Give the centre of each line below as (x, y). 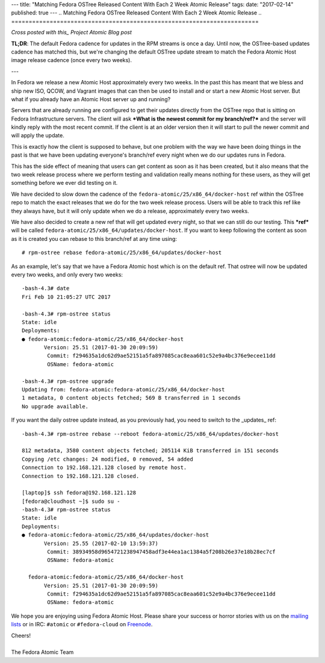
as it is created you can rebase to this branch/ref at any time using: (94, 238)
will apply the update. (38, 135)
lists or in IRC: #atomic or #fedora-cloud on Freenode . (82, 624)
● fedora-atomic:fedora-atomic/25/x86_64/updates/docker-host (116, 535)
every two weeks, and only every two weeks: (67, 275)
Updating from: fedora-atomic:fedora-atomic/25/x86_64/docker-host (123, 390)
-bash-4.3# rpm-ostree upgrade (68, 381)
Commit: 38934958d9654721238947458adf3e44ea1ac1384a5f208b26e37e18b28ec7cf (162, 552)
